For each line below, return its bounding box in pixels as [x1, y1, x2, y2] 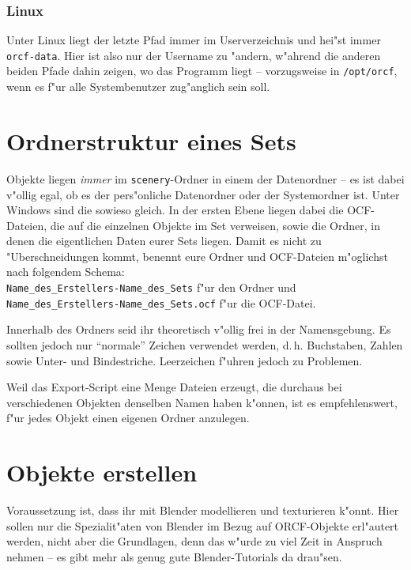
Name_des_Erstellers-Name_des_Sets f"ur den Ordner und [6, 279, 296, 296]
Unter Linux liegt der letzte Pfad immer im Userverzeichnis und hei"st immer [6, 32, 381, 48]
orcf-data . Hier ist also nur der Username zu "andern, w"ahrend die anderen [6, 47, 381, 63]
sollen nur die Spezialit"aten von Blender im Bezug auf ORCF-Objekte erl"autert [6, 517, 399, 534]
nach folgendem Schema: [6, 263, 125, 280]
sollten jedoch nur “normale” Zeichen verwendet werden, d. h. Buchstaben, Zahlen [6, 336, 403, 353]
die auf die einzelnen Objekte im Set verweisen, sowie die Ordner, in [50, 217, 380, 233]
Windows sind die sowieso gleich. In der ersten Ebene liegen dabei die [6, 202, 344, 218]
